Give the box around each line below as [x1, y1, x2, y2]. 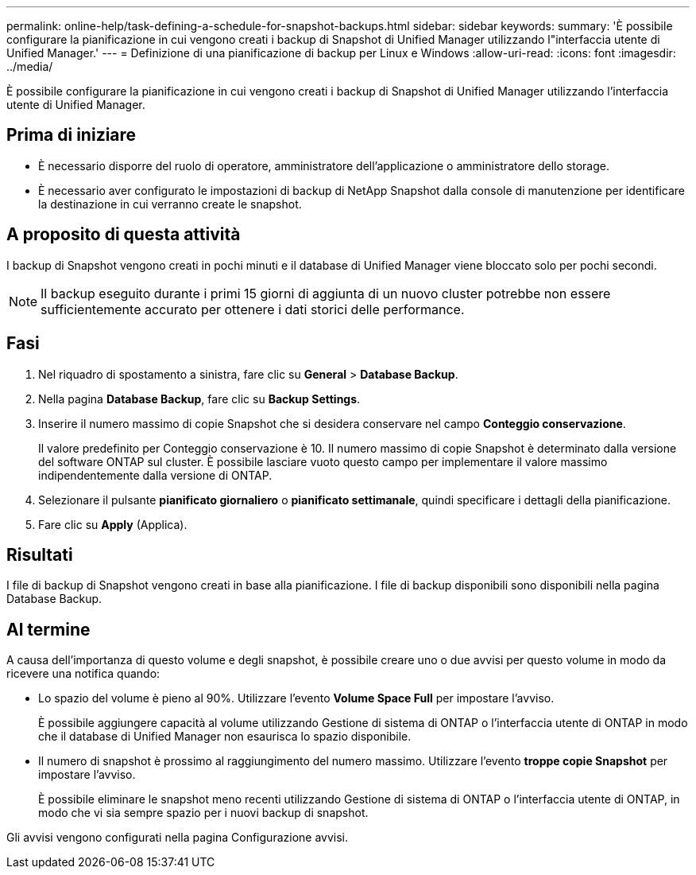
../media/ [6, 60, 53, 73]
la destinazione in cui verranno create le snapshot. [38, 196, 302, 211]
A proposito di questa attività [6, 224, 241, 245]
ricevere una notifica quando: [6, 667, 160, 681]
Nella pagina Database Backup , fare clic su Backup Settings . [38, 391, 361, 406]
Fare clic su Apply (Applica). [38, 517, 188, 531]
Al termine [6, 619, 91, 640]
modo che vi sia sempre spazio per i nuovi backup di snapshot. [38, 806, 369, 820]
